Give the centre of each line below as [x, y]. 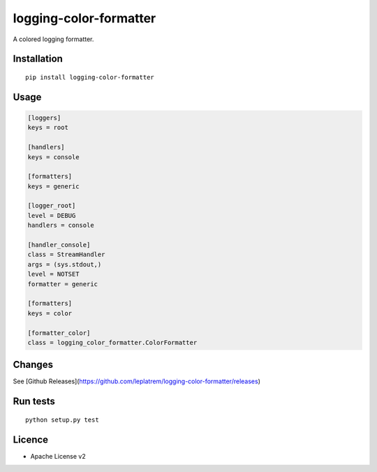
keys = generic [53, 186]
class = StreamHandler [66, 255]
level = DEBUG [52, 215]
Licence [31, 440]
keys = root [48, 128]
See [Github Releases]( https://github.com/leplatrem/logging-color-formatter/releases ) [137, 381]
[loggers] [44, 118]
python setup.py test [62, 420]
